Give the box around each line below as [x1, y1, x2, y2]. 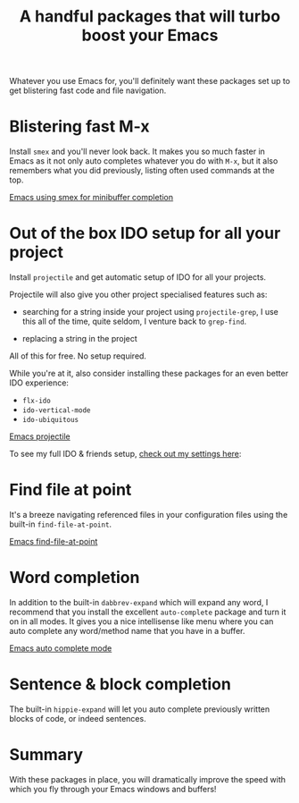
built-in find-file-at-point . [9, 519, 112, 529]
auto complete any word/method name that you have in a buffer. [9, 625, 245, 636]
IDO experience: [9, 377, 70, 388]
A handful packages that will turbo [19, 6, 281, 27]
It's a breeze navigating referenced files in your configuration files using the [9, 510, 288, 520]
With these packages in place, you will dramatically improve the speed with [9, 773, 286, 784]
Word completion [9, 568, 140, 587]
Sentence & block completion [9, 674, 232, 695]
